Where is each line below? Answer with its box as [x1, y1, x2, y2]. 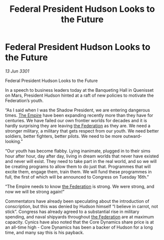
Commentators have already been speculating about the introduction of [5, 198, 149, 204]
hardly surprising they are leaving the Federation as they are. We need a [5, 123, 151, 129]
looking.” [5, 138, 23, 144]
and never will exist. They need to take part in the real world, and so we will [5, 158, 157, 164]
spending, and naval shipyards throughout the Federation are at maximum [5, 213, 154, 219]
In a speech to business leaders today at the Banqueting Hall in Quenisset [5, 87, 154, 93]
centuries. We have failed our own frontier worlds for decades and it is [5, 117, 147, 123]
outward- [123, 133, 142, 139]
